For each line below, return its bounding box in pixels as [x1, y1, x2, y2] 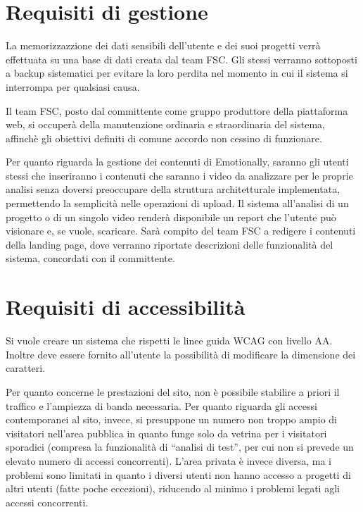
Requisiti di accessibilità [6, 292, 246, 321]
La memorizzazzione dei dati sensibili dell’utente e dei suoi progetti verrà [6, 38, 321, 53]
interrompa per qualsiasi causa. [6, 79, 140, 94]
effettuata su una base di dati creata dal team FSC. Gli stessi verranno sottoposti [6, 51, 357, 66]
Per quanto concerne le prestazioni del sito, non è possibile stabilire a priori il [6, 384, 340, 399]
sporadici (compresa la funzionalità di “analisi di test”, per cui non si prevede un [6, 439, 354, 454]
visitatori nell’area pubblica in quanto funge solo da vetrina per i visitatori [6, 425, 327, 440]
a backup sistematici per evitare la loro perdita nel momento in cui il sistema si [6, 65, 348, 80]
